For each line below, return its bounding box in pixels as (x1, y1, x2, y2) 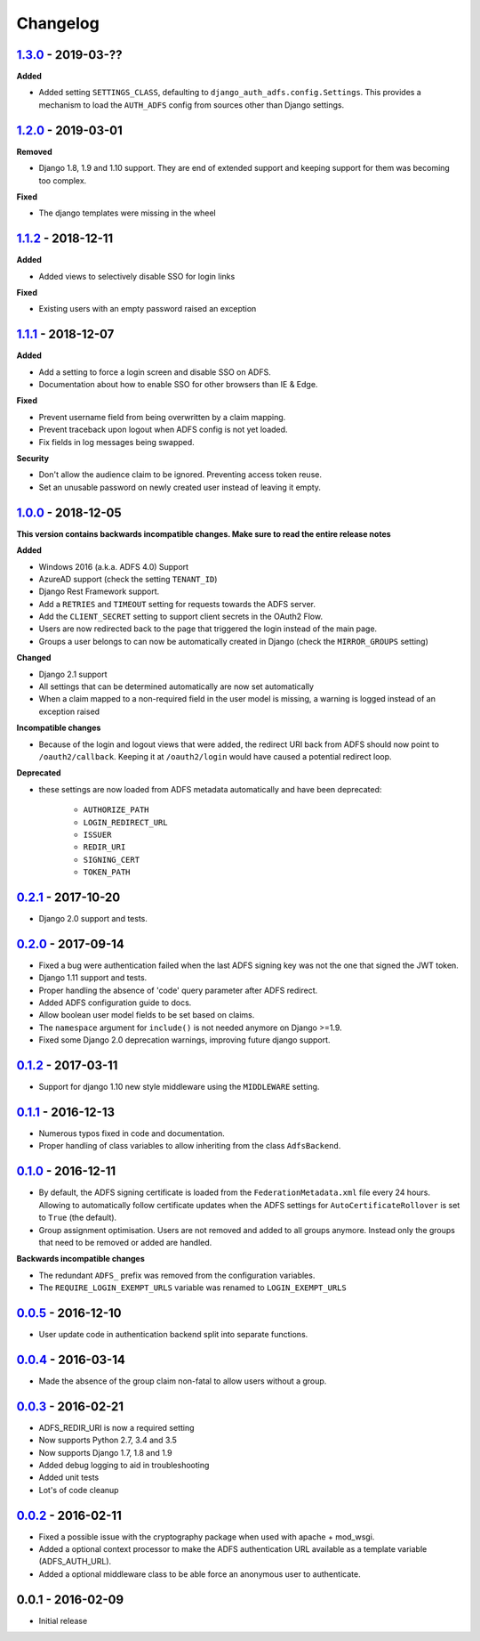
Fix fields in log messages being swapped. (38, 436, 195, 447)
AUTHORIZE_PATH (83, 805, 150, 815)
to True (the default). (38, 1212, 117, 1223)
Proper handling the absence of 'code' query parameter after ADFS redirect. (38, 985, 318, 995)
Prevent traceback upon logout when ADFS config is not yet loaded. (38, 424, 288, 435)
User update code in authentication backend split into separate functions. (38, 1329, 308, 1339)
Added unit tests (38, 1472, 100, 1483)
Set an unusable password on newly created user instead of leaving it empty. (38, 482, 322, 492)
